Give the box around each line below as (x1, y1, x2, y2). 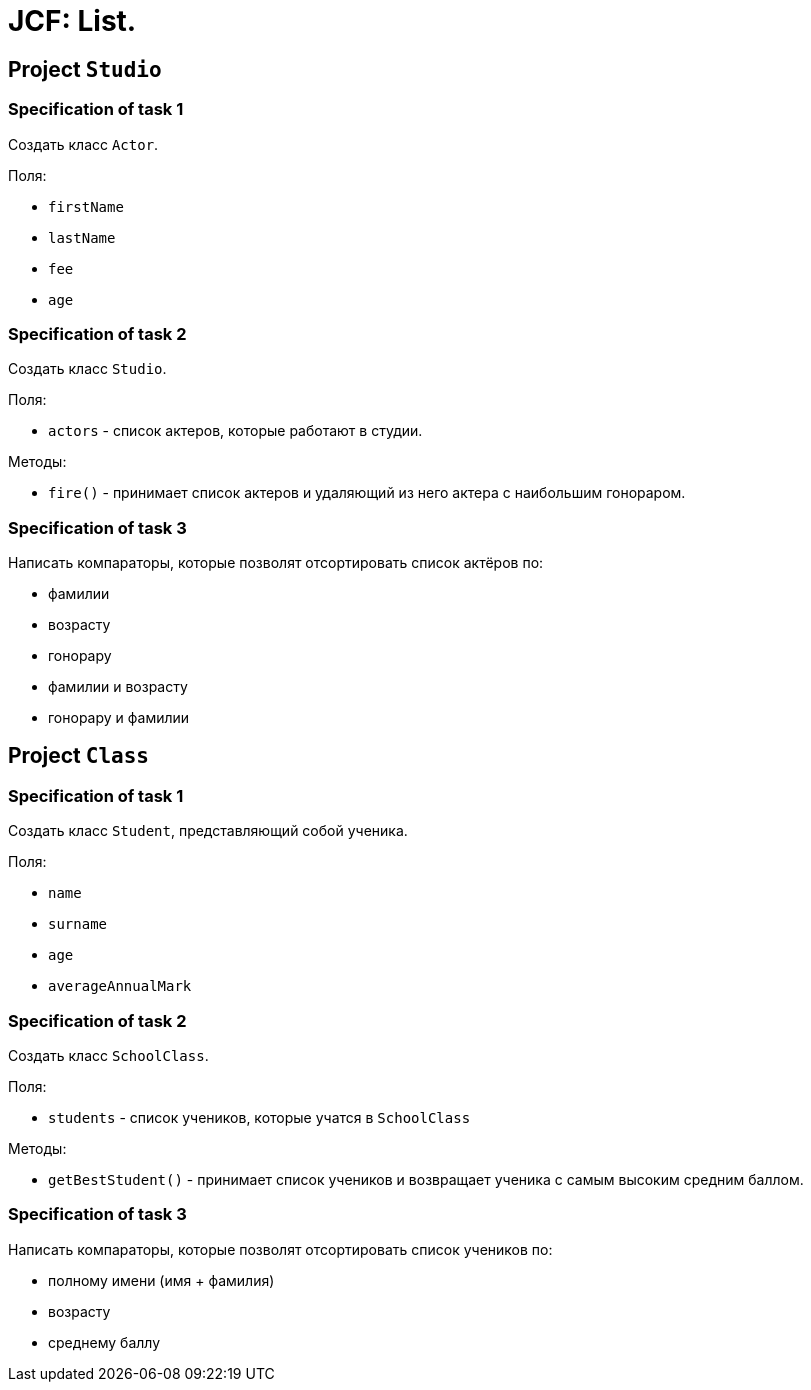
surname (48, 916, 108, 933)
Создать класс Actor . (8, 135, 159, 153)
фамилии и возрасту (48, 678, 188, 696)
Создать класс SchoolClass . (8, 1047, 209, 1065)
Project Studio (8, 56, 162, 82)
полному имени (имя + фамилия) (48, 1271, 275, 1289)
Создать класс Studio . (8, 360, 167, 378)
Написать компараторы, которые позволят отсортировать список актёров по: (8, 554, 544, 572)
